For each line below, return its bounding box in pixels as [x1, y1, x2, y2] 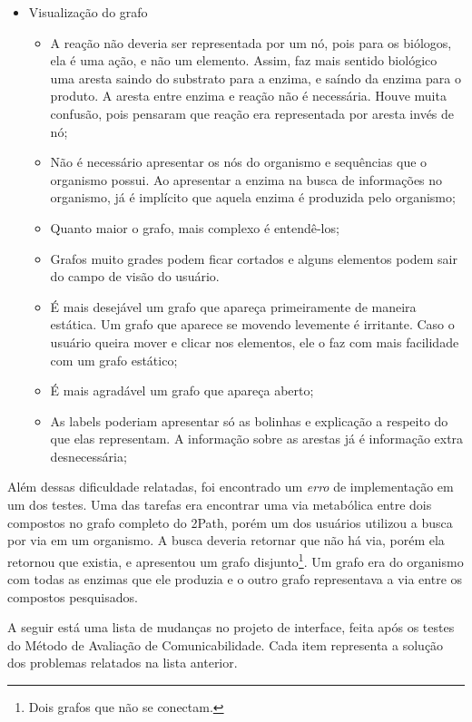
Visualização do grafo [28, 3, 148, 21]
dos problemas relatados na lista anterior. [7, 653, 238, 672]
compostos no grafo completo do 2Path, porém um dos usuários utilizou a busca [7, 512, 453, 532]
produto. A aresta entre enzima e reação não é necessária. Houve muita [50, 86, 447, 105]
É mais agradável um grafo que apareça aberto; [50, 381, 314, 400]
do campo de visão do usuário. [50, 267, 220, 286]
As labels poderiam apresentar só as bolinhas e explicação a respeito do [50, 411, 448, 430]
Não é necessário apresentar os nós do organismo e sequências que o [50, 152, 428, 171]
